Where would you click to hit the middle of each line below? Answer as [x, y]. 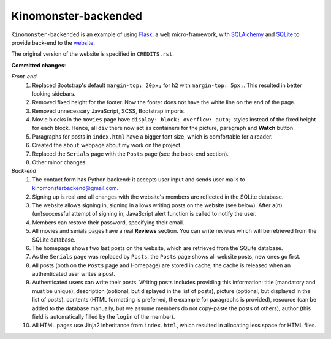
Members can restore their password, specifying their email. [108, 222]
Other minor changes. [60, 162]
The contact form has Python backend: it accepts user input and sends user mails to [139, 179]
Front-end [24, 77]
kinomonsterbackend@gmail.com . [75, 188]
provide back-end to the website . [53, 42]
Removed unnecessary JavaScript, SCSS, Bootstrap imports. [109, 111]
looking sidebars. [54, 93]
